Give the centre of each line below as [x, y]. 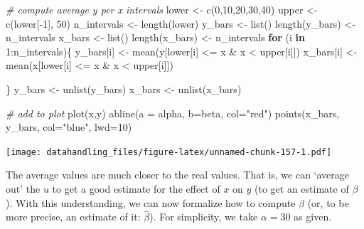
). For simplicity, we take [204, 217]
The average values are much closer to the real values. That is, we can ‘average [177, 175]
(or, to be [328, 202]
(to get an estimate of [302, 188]
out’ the [23, 188]
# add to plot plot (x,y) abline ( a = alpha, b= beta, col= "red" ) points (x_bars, [173, 113]
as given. [313, 217]
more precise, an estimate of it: [73, 217]
